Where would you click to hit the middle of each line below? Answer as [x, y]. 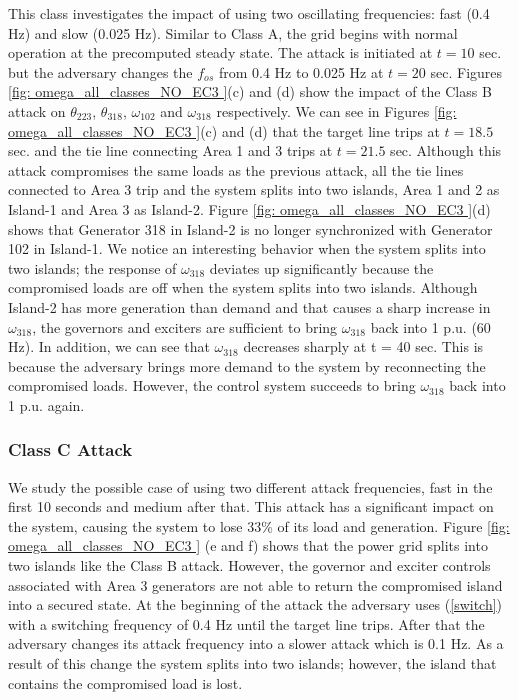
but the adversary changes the [100, 71]
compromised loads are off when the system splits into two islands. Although [243, 287]
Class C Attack [70, 449]
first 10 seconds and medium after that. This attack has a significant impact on [251, 506]
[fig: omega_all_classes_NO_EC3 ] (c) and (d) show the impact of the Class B [250, 91]
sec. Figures [466, 71]
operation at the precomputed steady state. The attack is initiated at [220, 52]
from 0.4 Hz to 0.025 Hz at [301, 71]
